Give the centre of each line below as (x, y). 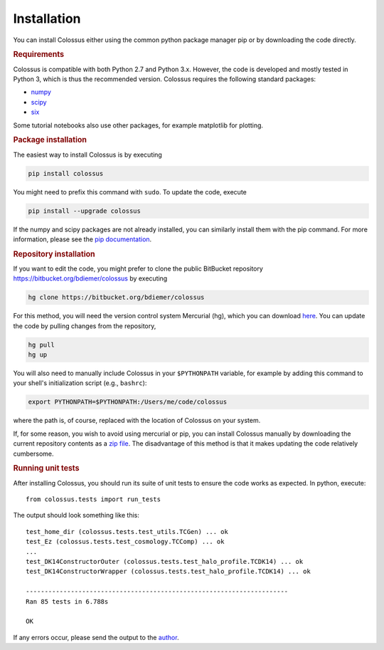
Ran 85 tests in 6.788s (67, 601)
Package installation (50, 140)
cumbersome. (33, 454)
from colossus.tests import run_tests (94, 499)
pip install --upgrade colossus (85, 211)
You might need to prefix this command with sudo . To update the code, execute (130, 192)
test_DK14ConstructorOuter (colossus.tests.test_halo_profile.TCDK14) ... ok (165, 561)
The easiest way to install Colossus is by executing (88, 154)
